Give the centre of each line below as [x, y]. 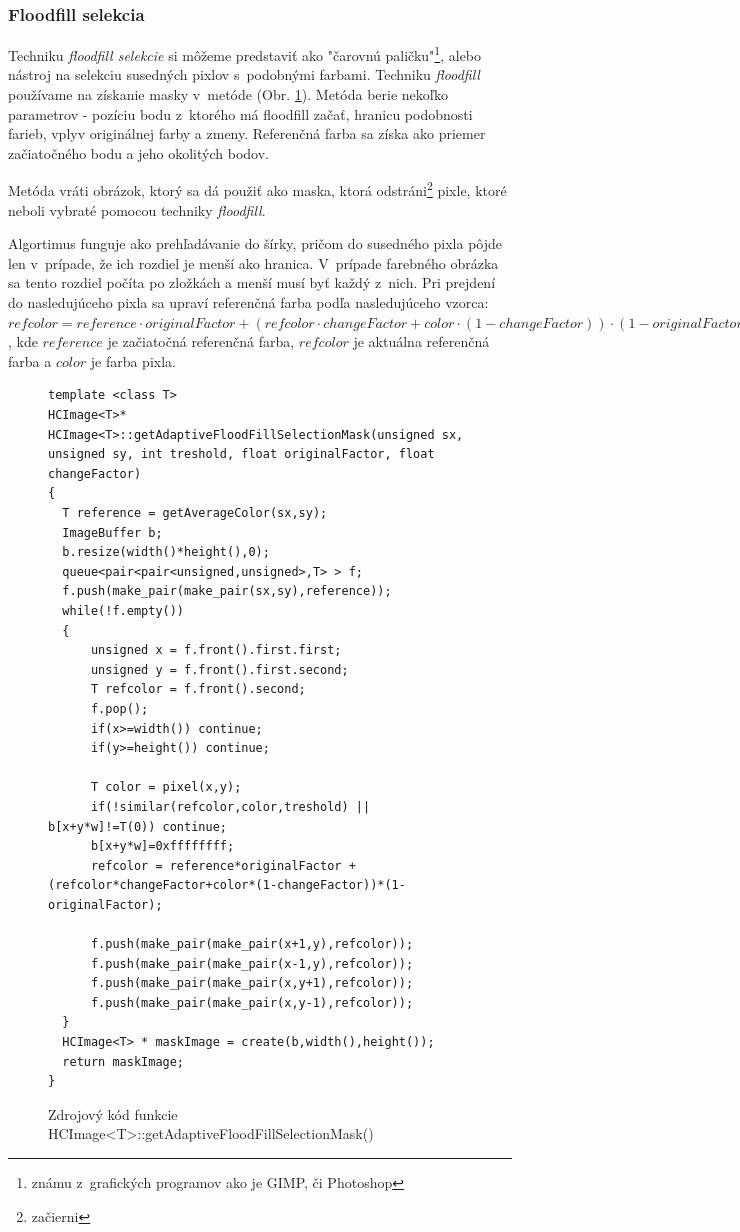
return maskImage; [123, 1061]
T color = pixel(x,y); [166, 787]
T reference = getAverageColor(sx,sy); [195, 513]
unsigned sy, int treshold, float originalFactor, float [241, 454]
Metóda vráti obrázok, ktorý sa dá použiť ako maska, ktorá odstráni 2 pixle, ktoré [257, 189]
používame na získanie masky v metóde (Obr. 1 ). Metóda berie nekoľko [228, 94]
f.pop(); [119, 708]
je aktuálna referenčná [421, 341]
